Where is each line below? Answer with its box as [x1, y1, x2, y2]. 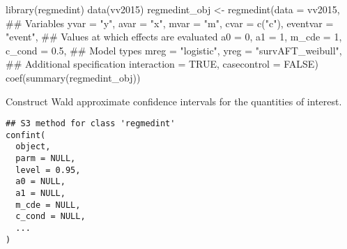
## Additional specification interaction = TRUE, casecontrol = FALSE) [6, 56, 318, 71]
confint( [6, 130, 46, 140]
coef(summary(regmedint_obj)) [6, 70, 141, 84]
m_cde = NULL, [15, 199, 81, 210]
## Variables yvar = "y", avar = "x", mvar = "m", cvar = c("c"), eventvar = [6, 15, 334, 30]
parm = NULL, [15, 153, 76, 164]
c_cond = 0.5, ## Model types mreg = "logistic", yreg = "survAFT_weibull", [6, 43, 342, 57]
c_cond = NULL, [15, 211, 86, 222]
